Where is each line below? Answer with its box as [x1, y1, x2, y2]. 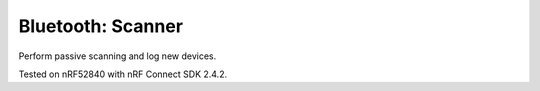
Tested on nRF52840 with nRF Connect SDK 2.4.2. [18, 68, 228, 80]
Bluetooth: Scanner [18, 15, 184, 37]
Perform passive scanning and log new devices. [18, 50, 217, 62]
